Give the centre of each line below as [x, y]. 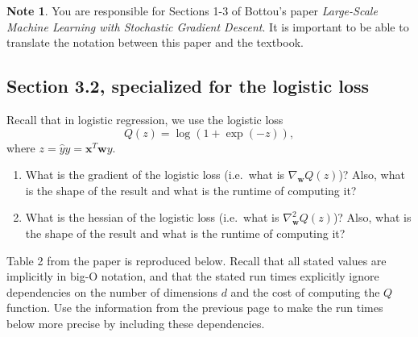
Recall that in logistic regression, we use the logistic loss [145, 119]
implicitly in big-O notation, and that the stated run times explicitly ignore [193, 276]
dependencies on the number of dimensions [112, 291]
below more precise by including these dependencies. [136, 323]
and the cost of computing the [305, 291]
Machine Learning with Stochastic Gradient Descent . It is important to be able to [208, 26]
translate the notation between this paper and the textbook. [155, 42]
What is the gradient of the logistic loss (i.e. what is [155, 175]
